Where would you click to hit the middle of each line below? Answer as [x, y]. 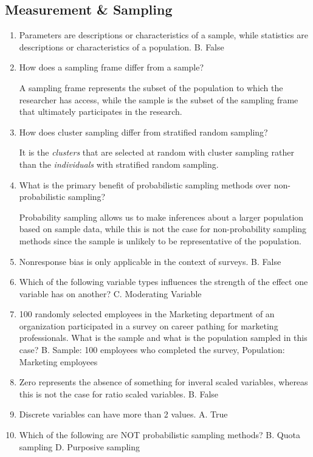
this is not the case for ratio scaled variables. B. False [119, 393]
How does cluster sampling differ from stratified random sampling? [143, 132]
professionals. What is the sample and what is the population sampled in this [163, 338]
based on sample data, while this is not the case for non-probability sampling [163, 229]
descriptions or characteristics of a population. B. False [122, 46]
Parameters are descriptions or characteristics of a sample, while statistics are [163, 35]
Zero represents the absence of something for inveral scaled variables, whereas [163, 382]
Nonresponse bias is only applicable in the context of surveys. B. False [150, 261]
